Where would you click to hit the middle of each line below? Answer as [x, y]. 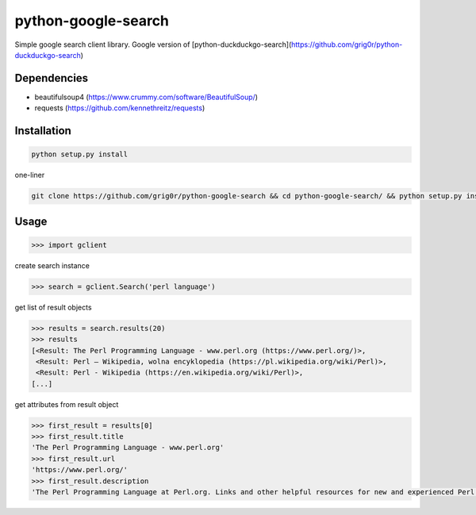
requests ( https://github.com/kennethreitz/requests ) [120, 108]
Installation [43, 131]
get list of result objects [53, 307]
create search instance [52, 265]
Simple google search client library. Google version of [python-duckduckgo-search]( [153, 44]
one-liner [30, 175]
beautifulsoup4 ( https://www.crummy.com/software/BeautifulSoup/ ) [146, 97]
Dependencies [52, 78]
